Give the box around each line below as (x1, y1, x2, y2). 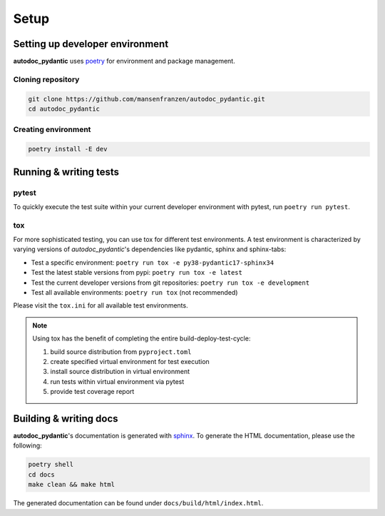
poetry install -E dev (28, 145, 108, 153)
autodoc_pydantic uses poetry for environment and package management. (13, 57, 235, 66)
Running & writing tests (13, 166, 120, 178)
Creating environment (13, 125, 91, 135)
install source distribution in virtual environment (50, 368, 190, 376)
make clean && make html (28, 480, 115, 489)
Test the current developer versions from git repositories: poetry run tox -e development (31, 278, 310, 287)
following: (13, 441, 42, 450)
